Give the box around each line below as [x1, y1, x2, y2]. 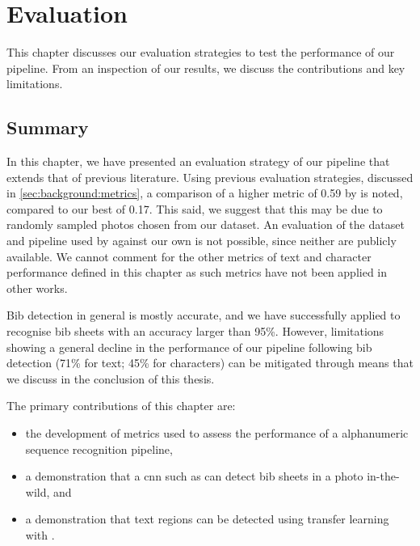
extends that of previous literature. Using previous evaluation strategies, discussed [6, 168, 414, 185]
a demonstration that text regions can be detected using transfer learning [25, 510, 389, 527]
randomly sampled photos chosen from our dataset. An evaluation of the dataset [6, 216, 405, 233]
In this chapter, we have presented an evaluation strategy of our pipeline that [6, 153, 390, 170]
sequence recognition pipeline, [25, 440, 173, 457]
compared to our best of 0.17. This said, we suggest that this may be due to [6, 200, 383, 217]
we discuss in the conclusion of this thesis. [6, 370, 215, 387]
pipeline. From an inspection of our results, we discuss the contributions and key [6, 59, 405, 76]
